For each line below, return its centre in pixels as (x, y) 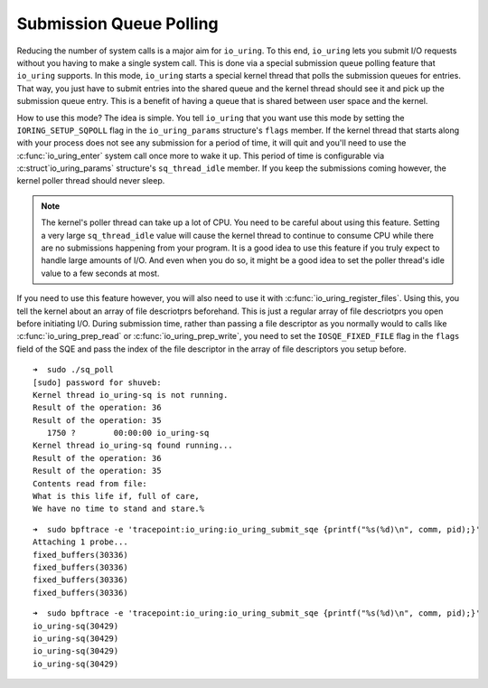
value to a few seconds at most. (100, 273)
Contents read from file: (90, 483)
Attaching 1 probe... (80, 542)
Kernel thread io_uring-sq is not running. (131, 395)
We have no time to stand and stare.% (119, 509)
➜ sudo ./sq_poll (74, 370)
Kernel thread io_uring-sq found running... (133, 446)
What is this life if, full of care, (117, 496)
